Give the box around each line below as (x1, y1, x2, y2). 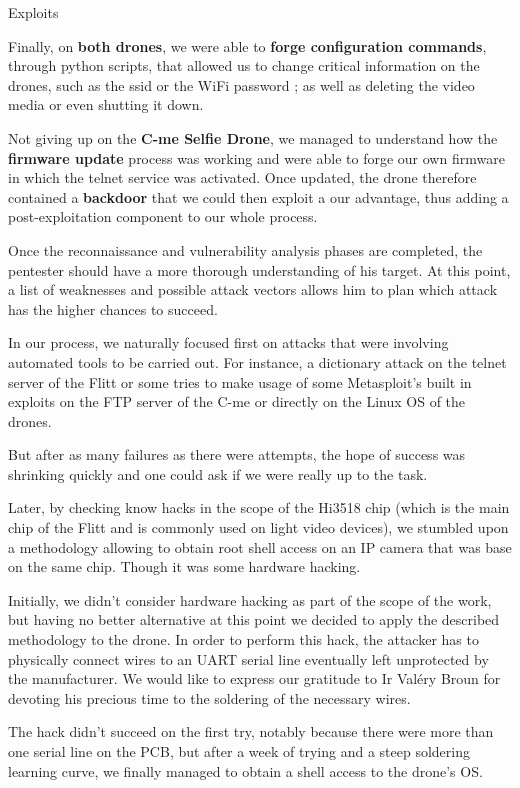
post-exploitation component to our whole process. (8, 206, 318, 227)
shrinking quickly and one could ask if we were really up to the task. (8, 463, 428, 484)
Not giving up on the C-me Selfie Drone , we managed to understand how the (8, 127, 498, 148)
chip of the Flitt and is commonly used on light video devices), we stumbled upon (8, 517, 509, 538)
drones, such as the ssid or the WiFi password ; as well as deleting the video (8, 74, 475, 95)
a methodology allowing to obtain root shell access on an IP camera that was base (8, 536, 512, 557)
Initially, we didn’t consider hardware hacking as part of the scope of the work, (8, 589, 492, 610)
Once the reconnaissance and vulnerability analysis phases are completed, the (8, 239, 483, 260)
